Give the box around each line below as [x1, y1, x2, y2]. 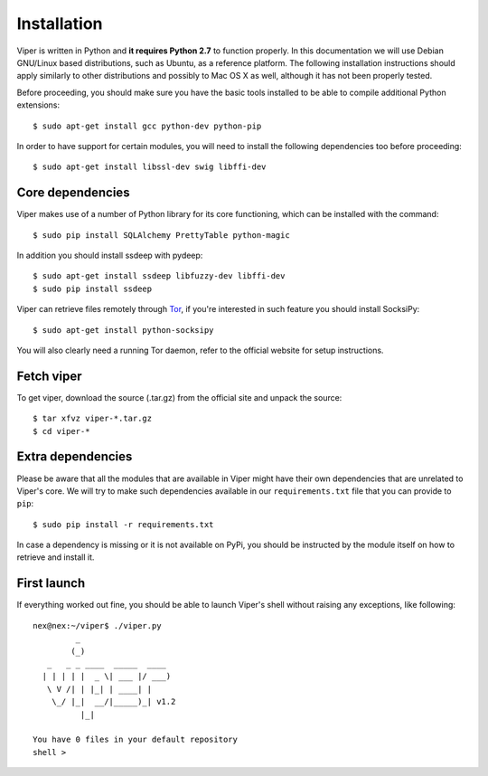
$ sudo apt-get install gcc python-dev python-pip [33, 120, 262, 131]
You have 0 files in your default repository [33, 734, 239, 745]
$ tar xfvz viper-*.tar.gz [33, 413, 153, 424]
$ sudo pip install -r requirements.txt [33, 519, 214, 529]
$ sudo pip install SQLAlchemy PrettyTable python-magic [33, 230, 291, 240]
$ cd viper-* [33, 426, 90, 436]
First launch [16, 575, 86, 591]
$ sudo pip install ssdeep [33, 283, 153, 294]
